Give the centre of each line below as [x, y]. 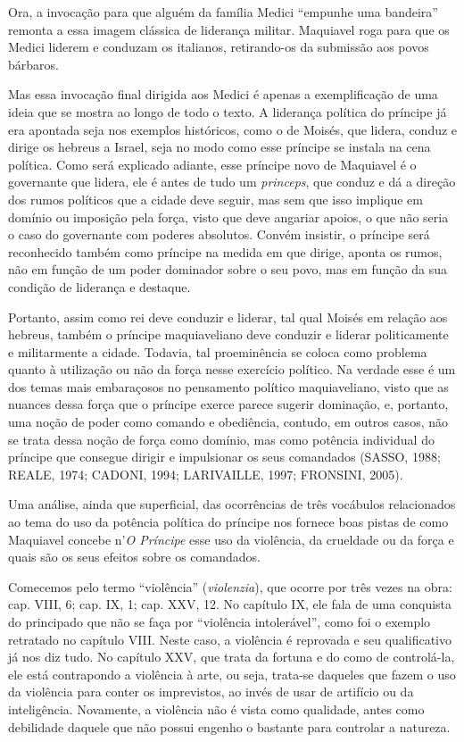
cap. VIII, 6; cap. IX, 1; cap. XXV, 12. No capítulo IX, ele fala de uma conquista [230, 604]
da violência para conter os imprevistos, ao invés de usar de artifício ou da [211, 692]
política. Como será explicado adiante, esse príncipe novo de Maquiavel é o [212, 164]
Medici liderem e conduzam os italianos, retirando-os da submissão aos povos [219, 47]
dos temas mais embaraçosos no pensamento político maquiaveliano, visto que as [228, 386]
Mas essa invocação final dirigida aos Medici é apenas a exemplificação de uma [223, 94]
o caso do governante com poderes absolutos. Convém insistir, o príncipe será [219, 234]
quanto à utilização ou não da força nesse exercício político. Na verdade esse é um [232, 369]
